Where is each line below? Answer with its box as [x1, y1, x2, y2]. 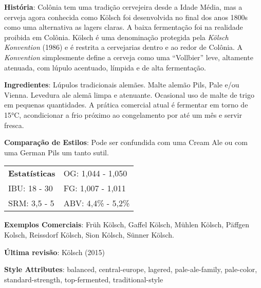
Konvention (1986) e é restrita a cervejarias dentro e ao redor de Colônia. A [4, 42, 243, 52]
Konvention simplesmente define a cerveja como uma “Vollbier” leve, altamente [4, 51, 253, 62]
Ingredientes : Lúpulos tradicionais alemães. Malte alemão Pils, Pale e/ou [4, 79, 239, 90]
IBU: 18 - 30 [8, 182, 53, 194]
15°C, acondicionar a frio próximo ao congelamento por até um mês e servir [4, 109, 242, 120]
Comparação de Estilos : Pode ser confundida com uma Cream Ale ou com [4, 137, 248, 148]
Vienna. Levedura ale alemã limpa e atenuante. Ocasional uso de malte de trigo [4, 89, 254, 100]
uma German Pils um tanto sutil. [4, 147, 109, 157]
